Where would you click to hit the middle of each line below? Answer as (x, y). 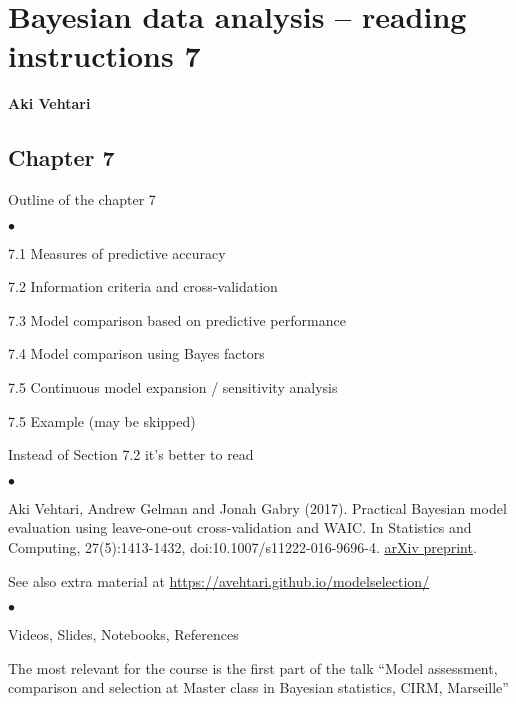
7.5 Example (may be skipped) (102, 420)
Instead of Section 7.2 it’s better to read (131, 454)
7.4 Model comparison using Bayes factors (136, 353)
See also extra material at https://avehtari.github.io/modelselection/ (219, 580)
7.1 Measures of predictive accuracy (117, 252)
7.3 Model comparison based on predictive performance (177, 319)
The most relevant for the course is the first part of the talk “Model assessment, (253, 667)
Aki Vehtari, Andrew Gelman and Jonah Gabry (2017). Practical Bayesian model (257, 507)
